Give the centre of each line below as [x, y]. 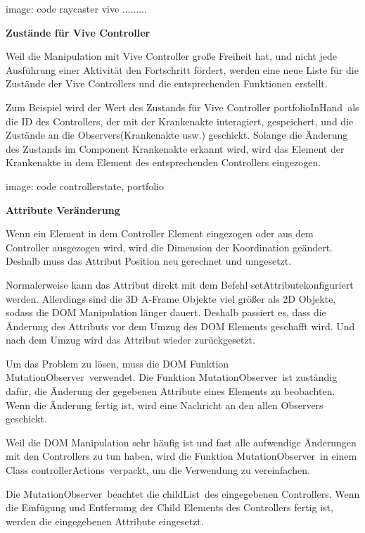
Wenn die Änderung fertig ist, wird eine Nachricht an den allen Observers [165, 405]
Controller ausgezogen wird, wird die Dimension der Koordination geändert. [169, 247]
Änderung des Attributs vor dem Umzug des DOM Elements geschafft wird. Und [180, 326]
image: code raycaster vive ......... [76, 8]
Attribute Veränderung [63, 209]
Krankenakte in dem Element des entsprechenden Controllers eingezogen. [164, 162]
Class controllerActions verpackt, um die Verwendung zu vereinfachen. [158, 470]
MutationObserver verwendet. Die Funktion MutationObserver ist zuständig [172, 377]
